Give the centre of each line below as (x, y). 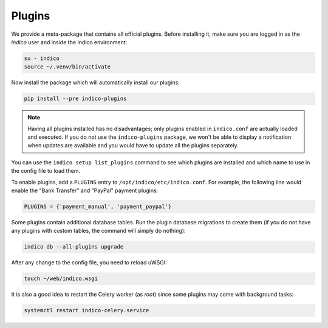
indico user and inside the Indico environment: (69, 42)
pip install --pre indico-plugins (75, 99)
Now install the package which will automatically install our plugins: (95, 82)
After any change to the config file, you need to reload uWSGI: (89, 263)
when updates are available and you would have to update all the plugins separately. (133, 146)
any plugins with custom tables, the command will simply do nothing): (98, 231)
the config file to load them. (46, 171)
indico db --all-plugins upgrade (74, 247)
